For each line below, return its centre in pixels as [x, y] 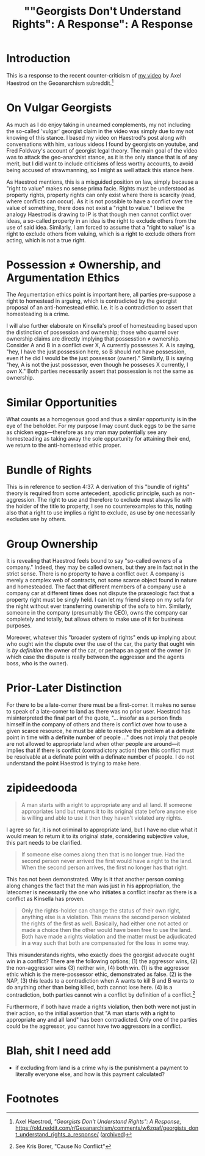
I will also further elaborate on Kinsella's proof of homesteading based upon [102, 326]
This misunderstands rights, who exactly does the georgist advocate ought [101, 955]
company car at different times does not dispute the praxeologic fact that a [100, 593]
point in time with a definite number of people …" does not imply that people [102, 737]
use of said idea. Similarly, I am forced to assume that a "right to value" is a [101, 227]
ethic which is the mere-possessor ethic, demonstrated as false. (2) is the [99, 974]
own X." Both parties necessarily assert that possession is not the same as [100, 371]
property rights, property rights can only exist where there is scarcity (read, [101, 195]
